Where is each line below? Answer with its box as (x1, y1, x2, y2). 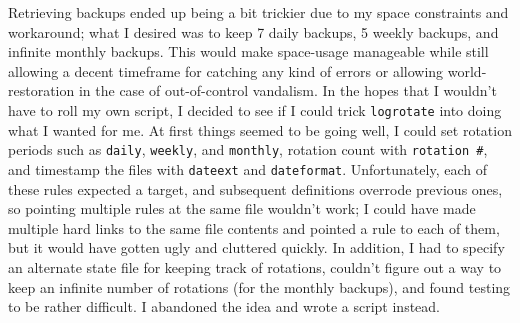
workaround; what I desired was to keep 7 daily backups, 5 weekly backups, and (8, 21, 499, 42)
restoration (8, 80, 75, 101)
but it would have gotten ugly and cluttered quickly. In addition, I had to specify (8, 237, 505, 258)
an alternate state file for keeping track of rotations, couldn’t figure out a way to (8, 256, 502, 277)
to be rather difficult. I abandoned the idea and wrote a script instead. (8, 296, 440, 317)
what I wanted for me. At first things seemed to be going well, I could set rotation (8, 119, 512, 140)
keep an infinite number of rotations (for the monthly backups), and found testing (8, 276, 511, 297)
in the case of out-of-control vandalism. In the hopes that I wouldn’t (78, 80, 497, 101)
